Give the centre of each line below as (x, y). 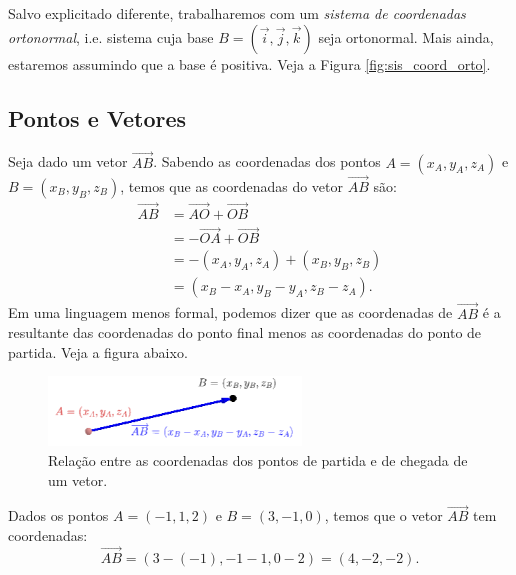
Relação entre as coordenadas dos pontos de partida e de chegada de (258, 460)
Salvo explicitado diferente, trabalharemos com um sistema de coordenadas (237, 13)
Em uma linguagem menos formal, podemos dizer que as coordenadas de (230, 312)
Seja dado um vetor (68, 161)
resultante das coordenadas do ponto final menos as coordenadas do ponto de (245, 332)
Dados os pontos (58, 515)
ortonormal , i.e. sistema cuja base (111, 36)
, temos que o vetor (383, 515)
